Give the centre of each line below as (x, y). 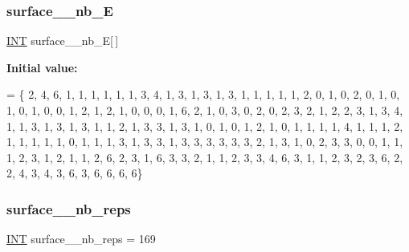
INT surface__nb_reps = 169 (81, 239)
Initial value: (42, 67)
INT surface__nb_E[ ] (63, 41)
